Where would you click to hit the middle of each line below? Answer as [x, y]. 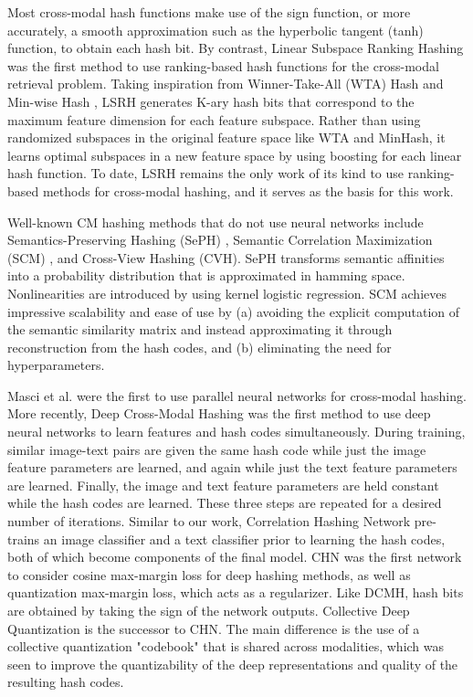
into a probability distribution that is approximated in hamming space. [206, 275]
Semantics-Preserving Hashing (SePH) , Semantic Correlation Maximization [220, 240]
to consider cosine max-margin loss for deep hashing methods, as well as [209, 574]
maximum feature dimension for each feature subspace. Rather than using [214, 119]
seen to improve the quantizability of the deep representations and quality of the [233, 664]
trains [24, 539]
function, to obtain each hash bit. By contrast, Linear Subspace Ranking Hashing [236, 48]
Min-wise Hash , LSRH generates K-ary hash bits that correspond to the [211, 101]
